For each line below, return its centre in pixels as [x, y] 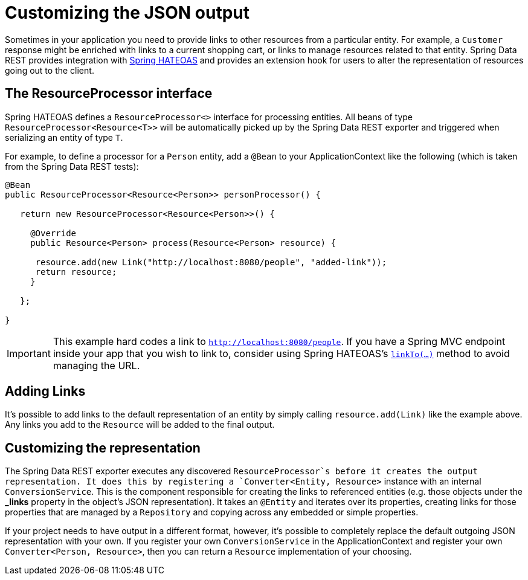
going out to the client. [50, 70]
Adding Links [45, 391]
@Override [53, 233]
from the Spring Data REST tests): [72, 166]
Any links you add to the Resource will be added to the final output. [140, 425]
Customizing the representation [103, 448]
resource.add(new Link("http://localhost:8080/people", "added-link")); [211, 262]
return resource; [76, 272]
